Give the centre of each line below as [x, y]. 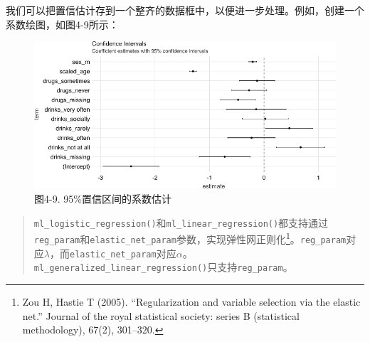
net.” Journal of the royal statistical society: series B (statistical [161, 315]
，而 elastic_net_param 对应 [113, 253]
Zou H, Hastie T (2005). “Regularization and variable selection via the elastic [191, 301]
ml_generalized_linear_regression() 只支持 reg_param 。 [163, 267]
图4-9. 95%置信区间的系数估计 [103, 199]
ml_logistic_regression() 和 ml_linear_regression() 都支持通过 [181, 222]
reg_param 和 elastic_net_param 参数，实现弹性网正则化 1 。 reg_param [190, 238]
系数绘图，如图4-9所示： [62, 24]
